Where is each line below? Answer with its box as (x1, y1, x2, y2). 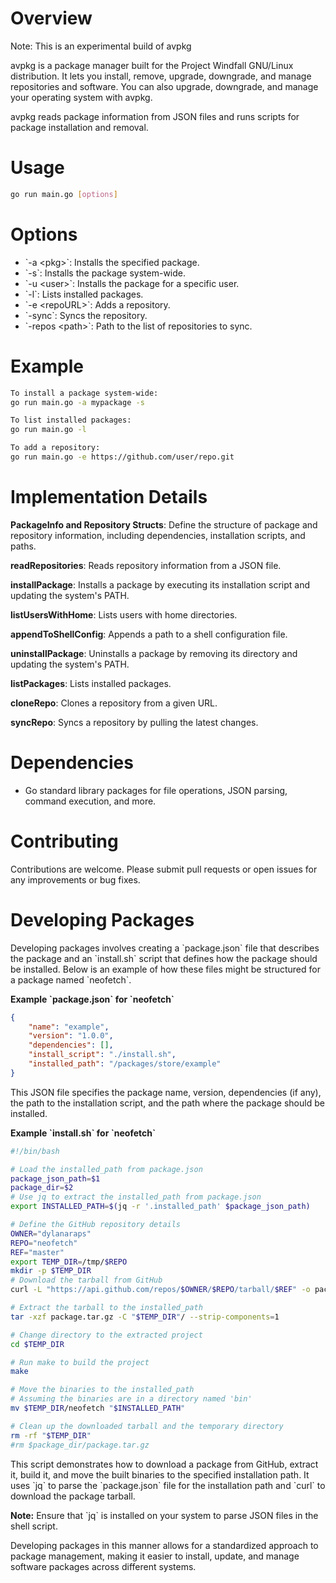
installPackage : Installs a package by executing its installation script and (10, 578, 310, 591)
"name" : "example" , (28, 1022, 110, 1032)
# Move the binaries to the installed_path (10, 1385, 195, 1395)
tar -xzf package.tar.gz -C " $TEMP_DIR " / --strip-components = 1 (10, 1312, 280, 1322)
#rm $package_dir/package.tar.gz (10, 1440, 150, 1450)
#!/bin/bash (10, 1146, 60, 1156)
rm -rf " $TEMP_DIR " (10, 1430, 92, 1441)
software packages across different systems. (10, 1560, 197, 1572)
